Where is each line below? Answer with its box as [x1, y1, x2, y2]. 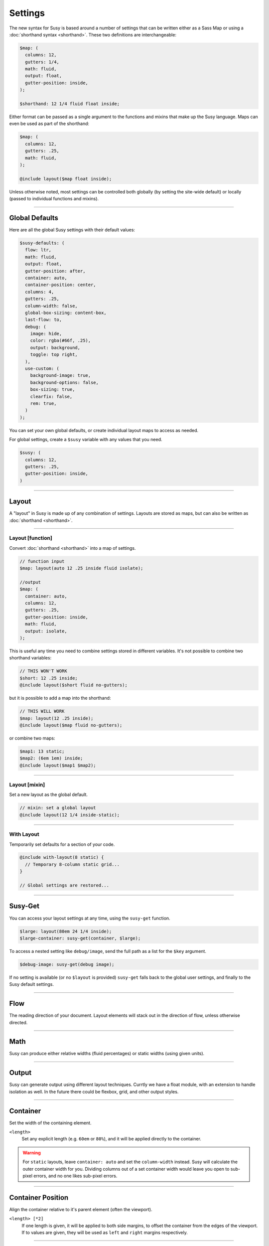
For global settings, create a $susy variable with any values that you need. [9, 437, 162, 443]
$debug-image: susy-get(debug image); [19, 961, 115, 967]
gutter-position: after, [25, 268, 86, 274]
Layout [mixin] [9, 781, 45, 788]
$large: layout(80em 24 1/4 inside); [19, 929, 112, 934]
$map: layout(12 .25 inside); [19, 715, 94, 721]
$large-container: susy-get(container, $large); [19, 935, 141, 941]
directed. [9, 1019, 28, 1025]
